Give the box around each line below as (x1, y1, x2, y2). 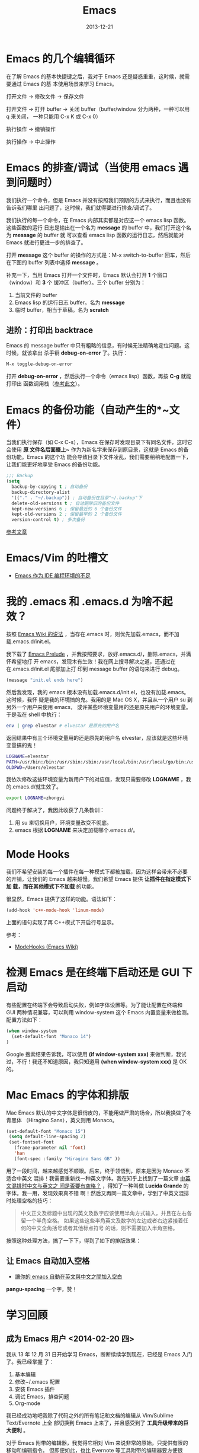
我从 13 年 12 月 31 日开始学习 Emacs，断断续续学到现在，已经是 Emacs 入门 (6, 1350, 192, 1358)
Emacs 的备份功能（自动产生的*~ (6, 403, 170, 417)
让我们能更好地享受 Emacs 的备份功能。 (6, 461, 104, 468)
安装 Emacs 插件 (14, 1385, 55, 1393)
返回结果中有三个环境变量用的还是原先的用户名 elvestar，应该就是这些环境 (6, 734, 188, 741)
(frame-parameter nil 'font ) (14, 1145, 86, 1151)
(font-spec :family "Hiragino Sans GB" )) (14, 1155, 120, 1162)
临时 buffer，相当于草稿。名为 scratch (14, 306, 110, 313)
